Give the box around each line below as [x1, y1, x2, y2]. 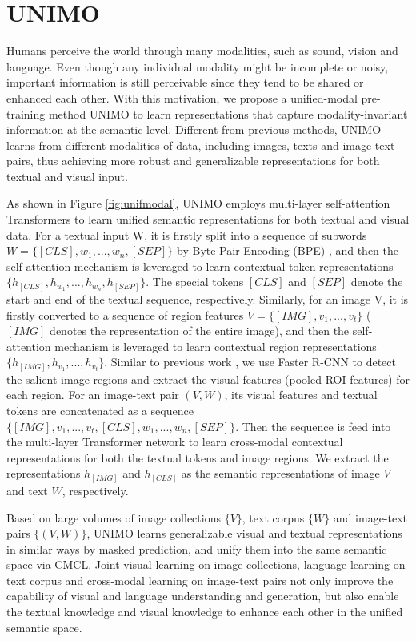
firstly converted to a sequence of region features [6, 306, 244, 323]
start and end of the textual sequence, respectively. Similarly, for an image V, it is [6, 290, 409, 307]
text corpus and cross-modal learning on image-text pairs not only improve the [6, 571, 394, 588]
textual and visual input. [6, 167, 128, 184]
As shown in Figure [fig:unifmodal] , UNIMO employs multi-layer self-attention [6, 195, 390, 212]
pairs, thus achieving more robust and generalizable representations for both [6, 152, 380, 169]
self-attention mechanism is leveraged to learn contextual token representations [6, 257, 394, 274]
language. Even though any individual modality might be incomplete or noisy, [6, 58, 389, 75]
